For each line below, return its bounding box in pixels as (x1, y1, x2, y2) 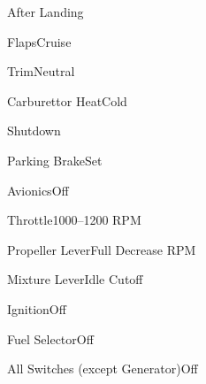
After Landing (7, 3, 84, 20)
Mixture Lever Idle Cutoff (7, 270, 143, 288)
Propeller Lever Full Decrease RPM (7, 240, 196, 258)
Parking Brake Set (7, 150, 103, 169)
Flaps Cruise (7, 32, 72, 50)
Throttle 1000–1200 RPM (7, 211, 141, 229)
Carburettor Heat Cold (7, 91, 127, 110)
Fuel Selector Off (7, 329, 94, 348)
